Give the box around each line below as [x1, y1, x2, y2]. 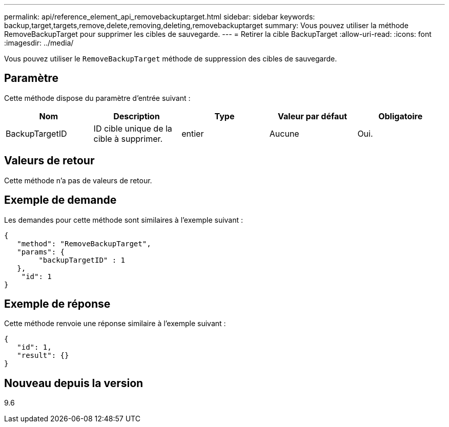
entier [181, 128, 204, 139]
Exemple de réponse [4, 297, 111, 310]
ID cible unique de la [93, 123, 172, 134]
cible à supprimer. [93, 133, 163, 144]
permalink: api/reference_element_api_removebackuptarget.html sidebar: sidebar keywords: [4, 12, 315, 21]
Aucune [269, 128, 299, 139]
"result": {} [17, 351, 69, 360]
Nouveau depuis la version [4, 376, 144, 390]
